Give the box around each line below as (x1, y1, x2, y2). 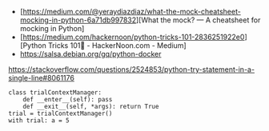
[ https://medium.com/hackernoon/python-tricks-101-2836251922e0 (19, 32, 245, 42)
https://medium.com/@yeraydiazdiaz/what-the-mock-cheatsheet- (22, 7, 242, 16)
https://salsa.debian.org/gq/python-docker (19, 50, 162, 58)
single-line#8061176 (8, 73, 74, 82)
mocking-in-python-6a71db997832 (19, 15, 137, 25)
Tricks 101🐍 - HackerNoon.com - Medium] (47, 41, 187, 50)
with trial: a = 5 (8, 117, 70, 125)
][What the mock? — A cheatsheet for (135, 15, 261, 25)
